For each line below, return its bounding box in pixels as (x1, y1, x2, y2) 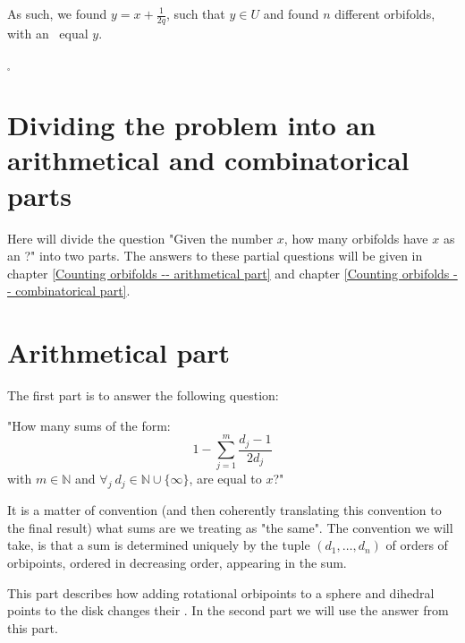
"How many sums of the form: (7, 416, 171, 434)
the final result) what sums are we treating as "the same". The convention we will (7, 518, 453, 536)
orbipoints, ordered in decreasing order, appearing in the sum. (7, 553, 347, 571)
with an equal (7, 23, 89, 42)
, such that (166, 4, 225, 22)
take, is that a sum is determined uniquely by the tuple (7, 536, 310, 554)
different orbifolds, (334, 4, 435, 22)
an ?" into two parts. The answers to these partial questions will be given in (7, 246, 423, 265)
